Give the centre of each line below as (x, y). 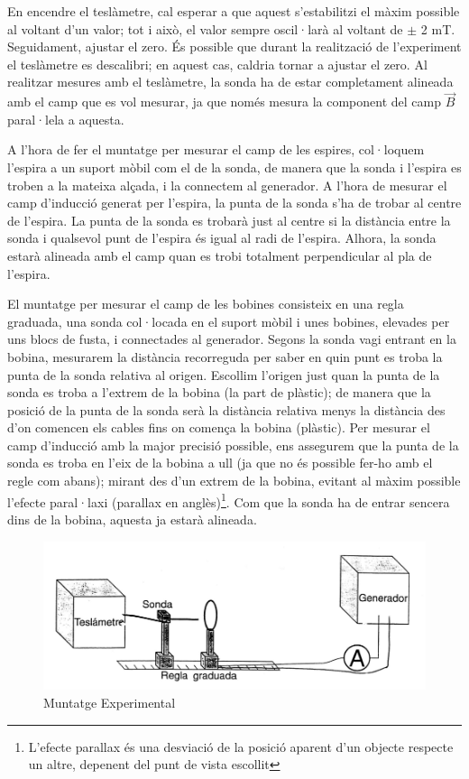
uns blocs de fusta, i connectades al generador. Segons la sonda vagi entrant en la (232, 339)
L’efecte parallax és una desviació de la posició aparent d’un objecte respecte (241, 746)
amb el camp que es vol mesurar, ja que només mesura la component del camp (225, 102)
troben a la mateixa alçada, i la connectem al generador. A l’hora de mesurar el (227, 185)
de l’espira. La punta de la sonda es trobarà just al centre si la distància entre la (229, 220)
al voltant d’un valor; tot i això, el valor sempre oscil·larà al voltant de (205, 28)
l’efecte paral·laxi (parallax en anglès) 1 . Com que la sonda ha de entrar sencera (229, 500)
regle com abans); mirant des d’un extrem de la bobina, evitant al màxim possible (234, 481)
